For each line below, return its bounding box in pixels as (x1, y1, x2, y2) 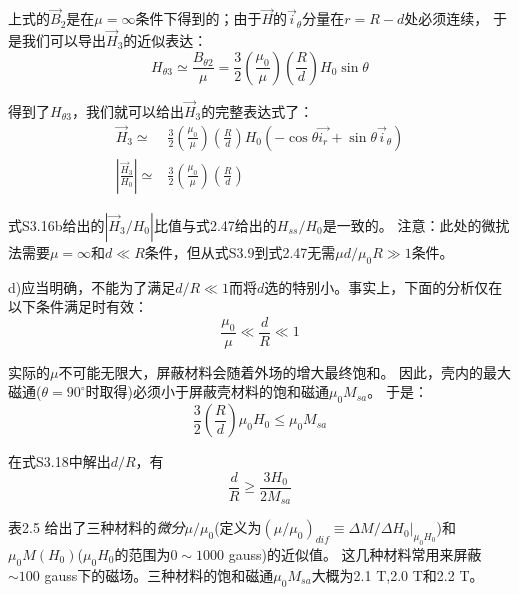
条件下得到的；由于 (135, 8, 262, 29)
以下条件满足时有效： (8, 296, 148, 317)
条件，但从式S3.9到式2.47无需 (144, 241, 336, 262)
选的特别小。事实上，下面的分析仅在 (264, 276, 503, 297)
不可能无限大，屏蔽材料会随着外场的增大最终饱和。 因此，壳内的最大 (58, 361, 512, 382)
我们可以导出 (21, 30, 106, 51)
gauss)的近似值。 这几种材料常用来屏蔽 (228, 544, 482, 565)
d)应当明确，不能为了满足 (8, 276, 176, 297)
